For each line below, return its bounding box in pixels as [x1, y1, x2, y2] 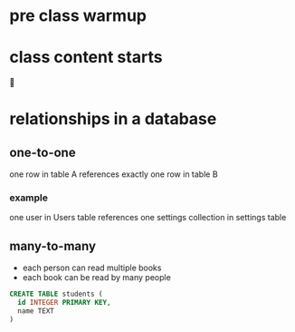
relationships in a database [9, 109, 217, 130]
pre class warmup [9, 5, 147, 26]
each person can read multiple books [22, 262, 162, 273]
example [9, 191, 48, 204]
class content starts [9, 47, 163, 68]
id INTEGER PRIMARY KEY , [17, 298, 111, 308]
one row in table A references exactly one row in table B [9, 169, 219, 180]
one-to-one [9, 144, 76, 160]
